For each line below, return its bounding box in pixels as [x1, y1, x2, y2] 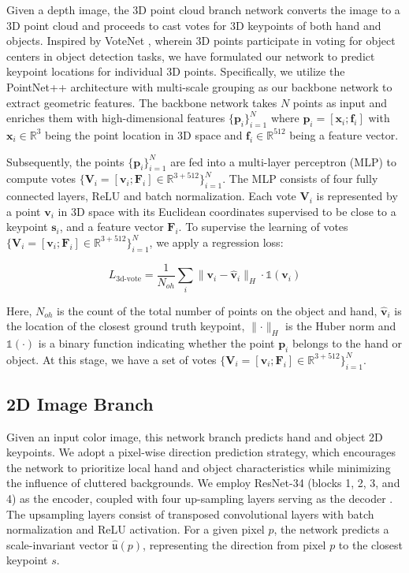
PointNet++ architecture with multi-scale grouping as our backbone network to [6, 78, 392, 95]
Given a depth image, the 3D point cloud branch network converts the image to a [6, 2, 400, 17]
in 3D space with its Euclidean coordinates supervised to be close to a [58, 203, 396, 219]
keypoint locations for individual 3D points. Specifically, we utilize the [6, 63, 345, 80]
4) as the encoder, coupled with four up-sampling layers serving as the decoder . [6, 490, 393, 507]
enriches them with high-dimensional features [6, 110, 225, 126]
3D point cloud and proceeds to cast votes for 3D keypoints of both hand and [6, 17, 381, 33]
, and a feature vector [59, 218, 164, 235]
